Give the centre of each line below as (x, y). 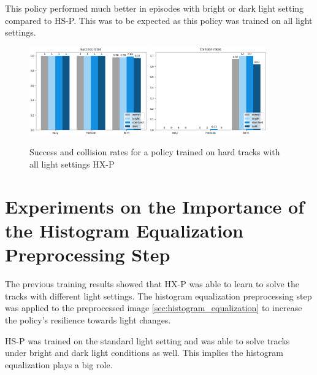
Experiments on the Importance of (155, 206)
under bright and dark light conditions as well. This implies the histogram (144, 353)
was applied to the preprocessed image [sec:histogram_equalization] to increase (154, 308)
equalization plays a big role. (59, 364)
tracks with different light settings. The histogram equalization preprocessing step (158, 296)
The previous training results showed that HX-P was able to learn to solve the (152, 284)
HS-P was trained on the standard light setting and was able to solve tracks (147, 340)
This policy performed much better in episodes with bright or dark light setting (155, 8)
